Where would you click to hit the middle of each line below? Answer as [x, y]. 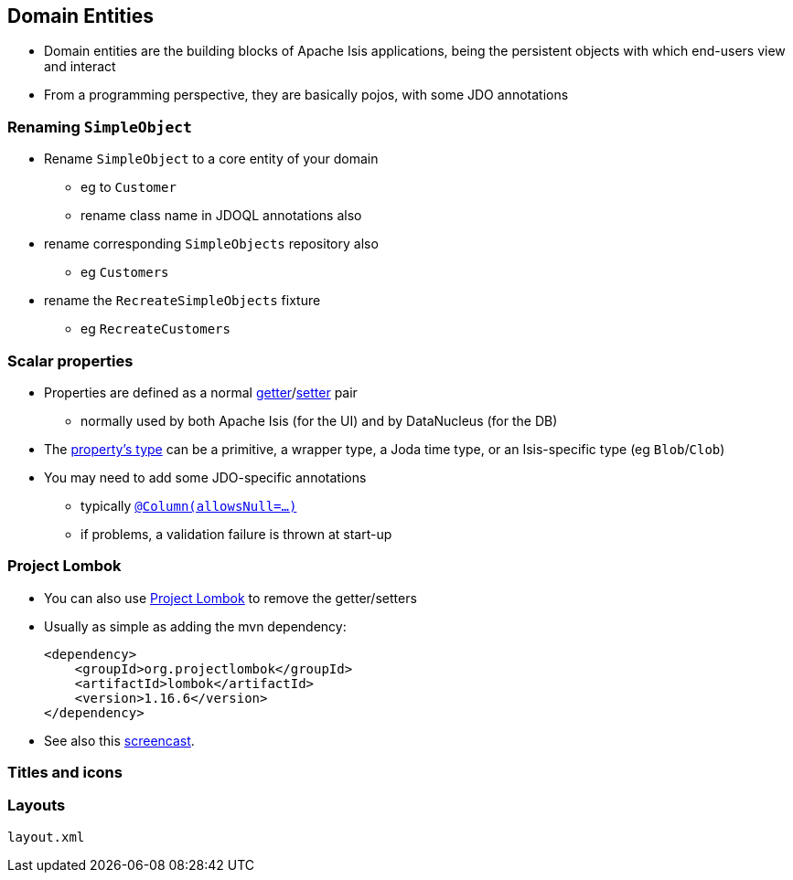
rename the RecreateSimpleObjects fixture [182, 301]
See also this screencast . [119, 740]
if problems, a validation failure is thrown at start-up [236, 534]
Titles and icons [65, 773]
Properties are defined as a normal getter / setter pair [201, 392]
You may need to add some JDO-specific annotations [205, 477]
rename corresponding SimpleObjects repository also [211, 244]
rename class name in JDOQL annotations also [221, 216]
